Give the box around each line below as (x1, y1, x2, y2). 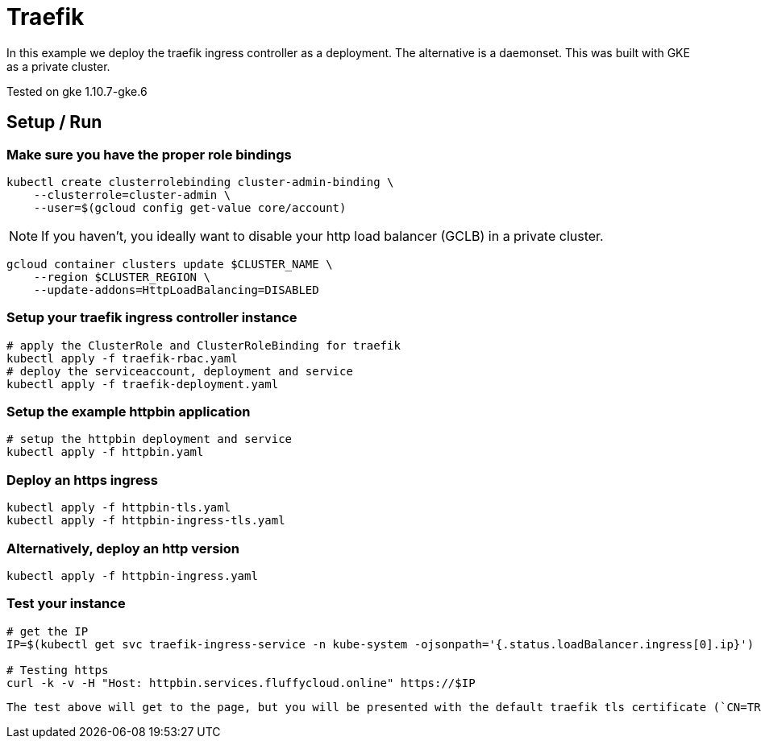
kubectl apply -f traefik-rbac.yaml (6, 351, 238, 365)
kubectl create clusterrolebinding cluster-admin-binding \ (6, 175, 394, 188)
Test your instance (6, 595, 126, 612)
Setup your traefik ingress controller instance (6, 309, 297, 326)
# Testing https (6, 663, 109, 677)
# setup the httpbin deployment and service (6, 433, 293, 446)
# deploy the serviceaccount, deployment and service (6, 364, 353, 378)
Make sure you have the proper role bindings (6, 146, 292, 163)
